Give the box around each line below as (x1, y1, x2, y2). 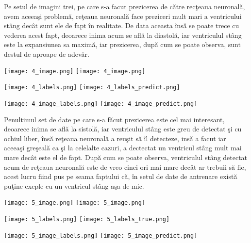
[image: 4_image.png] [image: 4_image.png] (4, 67, 146, 75)
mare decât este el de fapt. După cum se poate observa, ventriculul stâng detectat (4, 152, 248, 162)
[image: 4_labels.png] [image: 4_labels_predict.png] (4, 84, 180, 91)
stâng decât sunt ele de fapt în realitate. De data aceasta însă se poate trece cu (4, 20, 239, 31)
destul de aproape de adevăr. (4, 49, 89, 59)
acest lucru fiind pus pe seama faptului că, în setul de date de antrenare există (4, 171, 237, 181)
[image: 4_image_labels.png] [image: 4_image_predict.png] (4, 100, 198, 107)
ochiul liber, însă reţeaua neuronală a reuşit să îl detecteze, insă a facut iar (4, 133, 226, 143)
